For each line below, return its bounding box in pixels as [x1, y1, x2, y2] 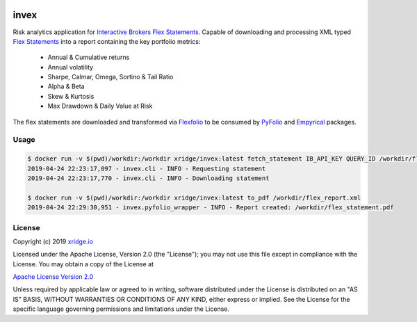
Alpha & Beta [47, 82, 85, 90]
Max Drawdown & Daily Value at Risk [47, 102, 153, 111]
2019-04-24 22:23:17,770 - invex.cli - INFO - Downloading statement [27, 174, 270, 182]
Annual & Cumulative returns [47, 53, 130, 62]
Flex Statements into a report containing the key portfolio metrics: [13, 37, 201, 45]
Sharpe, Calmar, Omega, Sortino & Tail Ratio [47, 73, 174, 81]
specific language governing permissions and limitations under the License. [13, 305, 229, 313]
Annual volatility [47, 63, 94, 71]
